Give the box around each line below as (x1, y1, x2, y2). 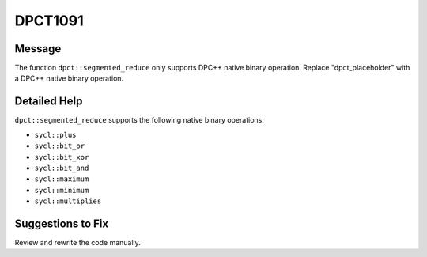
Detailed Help (14, 95, 83, 108)
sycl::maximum (34, 175, 89, 183)
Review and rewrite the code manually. (14, 238, 142, 247)
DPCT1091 (14, 12, 84, 29)
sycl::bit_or (34, 142, 85, 150)
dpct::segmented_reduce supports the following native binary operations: (14, 115, 265, 125)
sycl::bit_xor (34, 153, 89, 161)
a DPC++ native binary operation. (14, 74, 124, 83)
